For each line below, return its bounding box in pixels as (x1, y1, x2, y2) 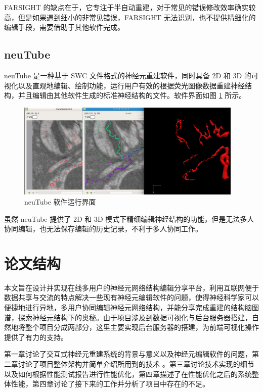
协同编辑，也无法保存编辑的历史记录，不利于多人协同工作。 (4, 223, 202, 234)
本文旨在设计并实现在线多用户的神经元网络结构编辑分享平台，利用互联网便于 (4, 282, 259, 292)
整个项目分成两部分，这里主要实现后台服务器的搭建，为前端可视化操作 (25, 322, 259, 332)
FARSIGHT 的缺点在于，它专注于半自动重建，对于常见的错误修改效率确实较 (4, 2, 256, 12)
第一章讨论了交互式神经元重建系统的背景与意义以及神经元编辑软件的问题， (4, 349, 252, 359)
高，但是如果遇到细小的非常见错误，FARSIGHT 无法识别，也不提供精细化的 (4, 12, 256, 22)
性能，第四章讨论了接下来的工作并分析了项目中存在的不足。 (11, 378, 209, 389)
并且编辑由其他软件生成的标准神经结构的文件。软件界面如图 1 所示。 (18, 90, 246, 101)
